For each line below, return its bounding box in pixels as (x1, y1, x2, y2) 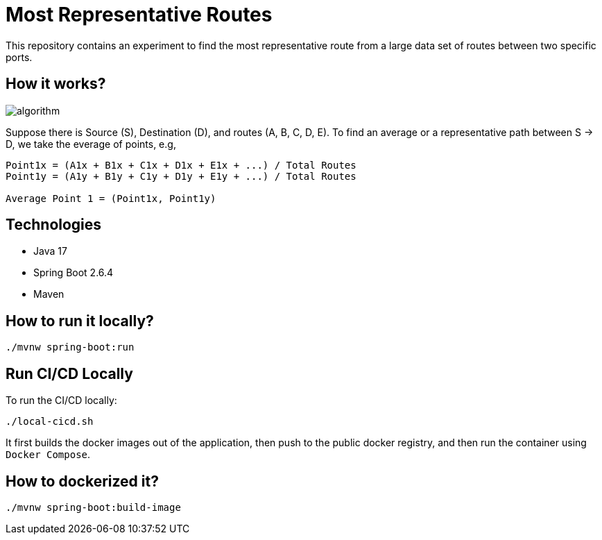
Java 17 (33, 245, 67, 258)
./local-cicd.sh (6, 416, 94, 428)
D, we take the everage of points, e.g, (6, 137, 176, 150)
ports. (6, 51, 33, 63)
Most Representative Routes (6, 3, 273, 26)
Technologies (6, 216, 102, 234)
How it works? (6, 75, 106, 93)
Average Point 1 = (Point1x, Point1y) (6, 192, 216, 204)
